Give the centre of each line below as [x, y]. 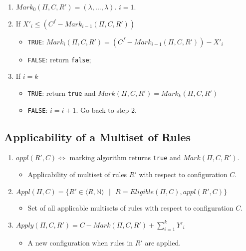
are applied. [163, 242]
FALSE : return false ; [59, 59]
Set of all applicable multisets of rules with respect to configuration [130, 208]
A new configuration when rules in [80, 242]
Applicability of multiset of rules [77, 174]
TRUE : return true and [62, 93]
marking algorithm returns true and [125, 157]
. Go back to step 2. [106, 110]
